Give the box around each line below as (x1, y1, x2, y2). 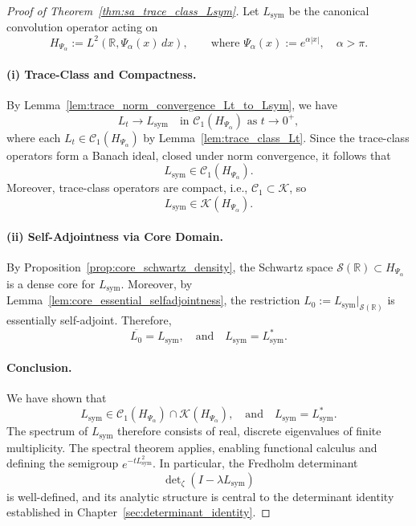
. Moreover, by (120, 275, 193, 292)
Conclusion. (6, 359, 72, 376)
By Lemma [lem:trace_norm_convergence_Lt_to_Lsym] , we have (6, 96, 337, 113)
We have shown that (6, 389, 107, 406)
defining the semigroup (6, 455, 119, 471)
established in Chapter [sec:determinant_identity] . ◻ (6, 504, 271, 520)
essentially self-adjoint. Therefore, (6, 311, 172, 328)
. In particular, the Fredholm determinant (153, 455, 358, 471)
